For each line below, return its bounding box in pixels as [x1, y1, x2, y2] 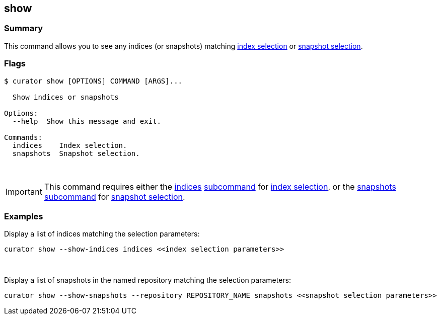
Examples [4, 211, 43, 221]
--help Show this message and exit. [12, 117, 161, 125]
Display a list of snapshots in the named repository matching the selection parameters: [4, 276, 291, 285]
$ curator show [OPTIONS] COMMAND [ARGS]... [4, 76, 183, 85]
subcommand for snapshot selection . [44, 191, 185, 202]
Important [6, 186, 42, 197]
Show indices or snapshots [12, 93, 119, 101]
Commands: [4, 133, 42, 141]
